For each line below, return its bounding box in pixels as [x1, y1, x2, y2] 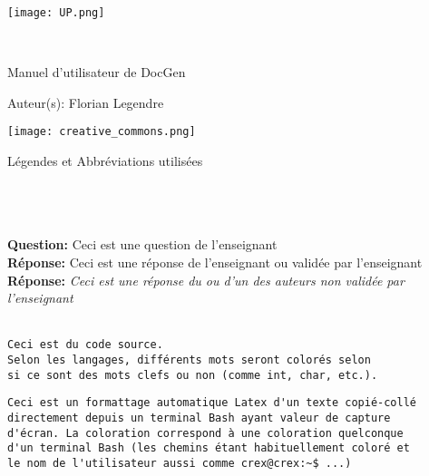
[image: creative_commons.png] [7, 125, 196, 139]
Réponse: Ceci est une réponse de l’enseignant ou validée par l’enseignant [7, 253, 423, 272]
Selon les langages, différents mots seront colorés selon [7, 354, 371, 367]
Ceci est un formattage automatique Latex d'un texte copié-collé [7, 396, 417, 410]
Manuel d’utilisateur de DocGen [7, 63, 186, 82]
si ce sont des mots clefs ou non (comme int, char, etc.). [7, 368, 378, 382]
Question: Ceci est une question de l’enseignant [7, 235, 278, 254]
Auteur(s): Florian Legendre [7, 92, 164, 112]
